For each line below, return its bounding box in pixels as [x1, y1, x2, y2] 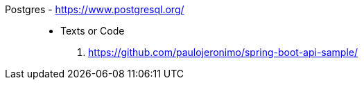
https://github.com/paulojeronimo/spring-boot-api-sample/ [88, 46, 358, 58]
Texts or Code [60, 25, 125, 37]
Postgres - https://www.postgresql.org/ [5, 3, 184, 15]
